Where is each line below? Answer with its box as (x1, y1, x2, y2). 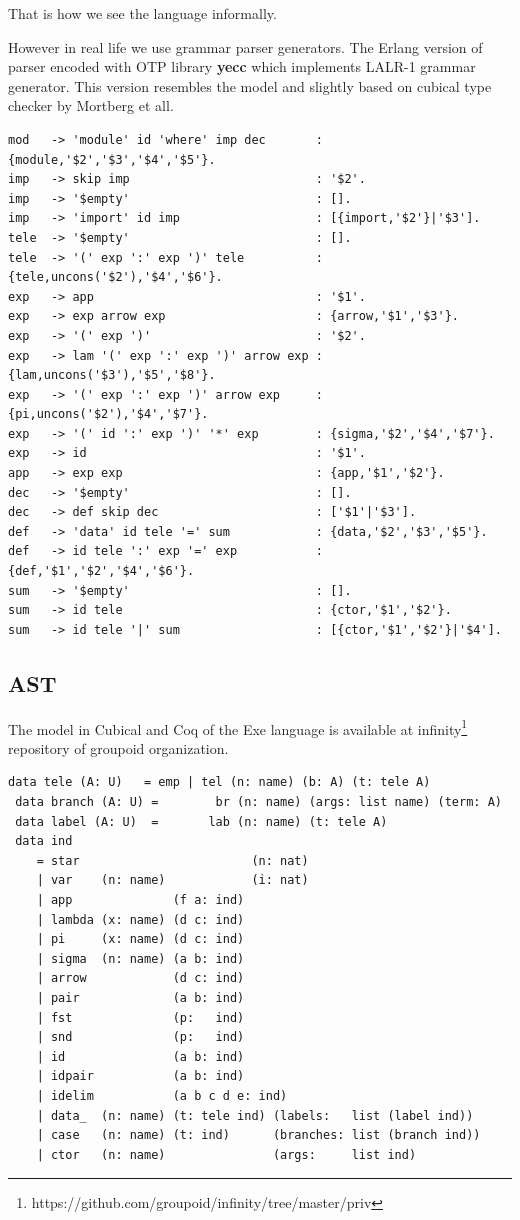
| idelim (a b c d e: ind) (36, 1088, 288, 1103)
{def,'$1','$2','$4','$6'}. (8, 564, 195, 579)
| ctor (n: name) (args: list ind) (36, 1147, 417, 1162)
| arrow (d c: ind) (36, 971, 245, 986)
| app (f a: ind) (36, 893, 245, 908)
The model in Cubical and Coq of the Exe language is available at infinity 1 (8, 715, 468, 739)
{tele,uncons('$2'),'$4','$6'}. (8, 270, 223, 285)
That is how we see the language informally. (8, 3, 277, 23)
